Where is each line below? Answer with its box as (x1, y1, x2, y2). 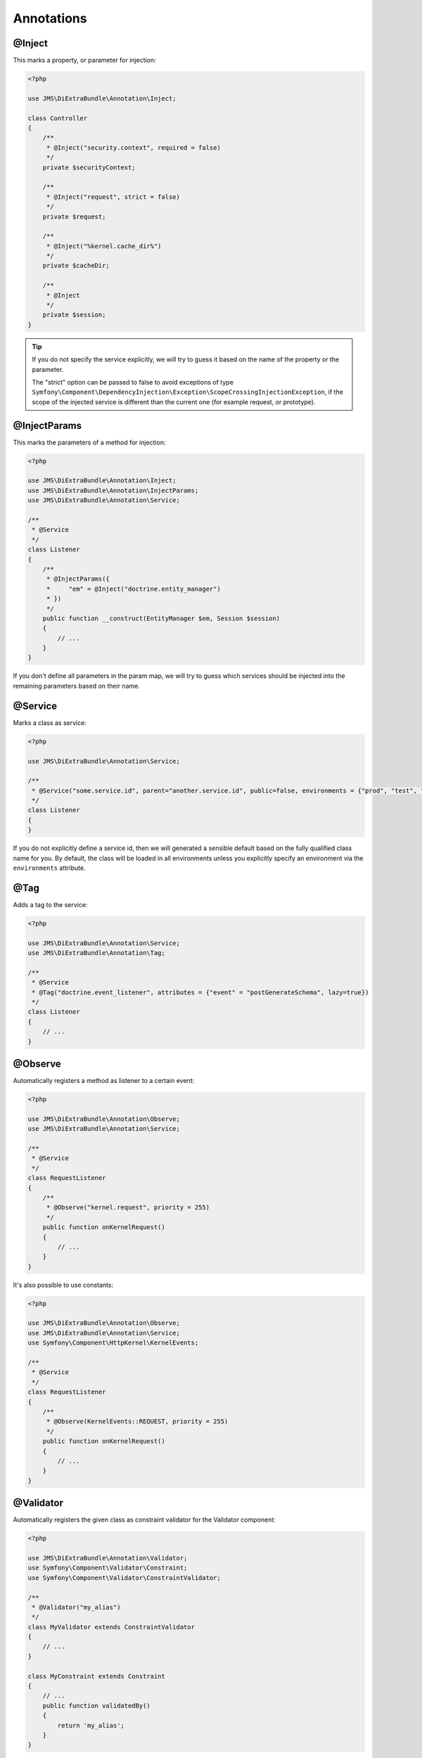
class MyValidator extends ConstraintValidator (27, 1623, 195, 1631)
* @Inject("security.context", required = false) (46, 143, 221, 151)
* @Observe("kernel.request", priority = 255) (46, 1203, 210, 1212)
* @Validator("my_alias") (32, 1603, 121, 1611)
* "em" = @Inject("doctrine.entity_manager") (46, 584, 221, 593)
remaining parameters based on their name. (13, 681, 140, 690)
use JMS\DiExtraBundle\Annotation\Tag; (27, 949, 165, 957)
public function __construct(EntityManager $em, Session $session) (42, 614, 281, 622)
